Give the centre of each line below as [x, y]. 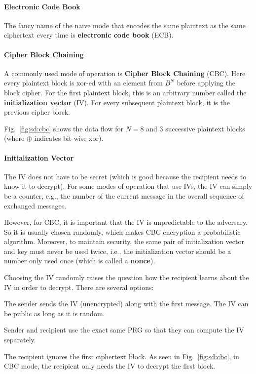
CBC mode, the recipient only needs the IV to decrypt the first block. [110, 366]
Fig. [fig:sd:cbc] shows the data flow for [64, 128]
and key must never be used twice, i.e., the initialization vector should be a [118, 251]
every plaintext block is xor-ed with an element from [83, 83]
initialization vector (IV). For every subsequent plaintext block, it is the [117, 102]
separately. [20, 340]
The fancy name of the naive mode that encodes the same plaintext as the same [125, 25]
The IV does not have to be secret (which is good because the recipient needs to [125, 176]
